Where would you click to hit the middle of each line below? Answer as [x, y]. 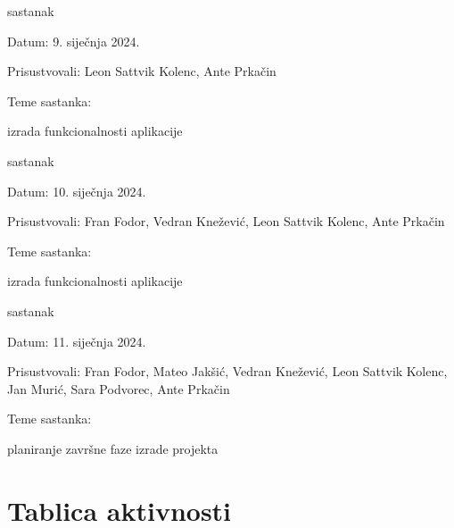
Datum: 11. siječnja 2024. [77, 341]
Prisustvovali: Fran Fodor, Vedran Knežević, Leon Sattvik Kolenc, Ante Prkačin [226, 221]
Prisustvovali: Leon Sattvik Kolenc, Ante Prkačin [142, 71]
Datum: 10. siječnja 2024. [77, 191]
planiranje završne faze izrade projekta [113, 448]
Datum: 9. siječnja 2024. [74, 41]
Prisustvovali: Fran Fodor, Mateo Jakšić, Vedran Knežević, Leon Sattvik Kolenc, [227, 371]
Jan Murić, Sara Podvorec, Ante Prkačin [119, 388]
